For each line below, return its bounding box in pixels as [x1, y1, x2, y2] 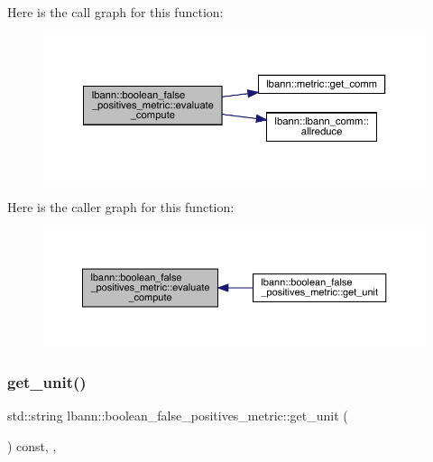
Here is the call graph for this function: [7, 3, 224, 21]
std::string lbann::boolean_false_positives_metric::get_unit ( [7, 406, 348, 424]
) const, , [7, 436, 57, 455]
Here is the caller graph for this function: [7, 198, 235, 217]
